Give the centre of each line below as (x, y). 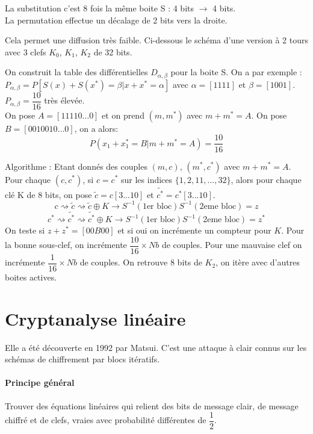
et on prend (123, 115)
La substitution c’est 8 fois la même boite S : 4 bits (99, 8)
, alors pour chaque (266, 179)
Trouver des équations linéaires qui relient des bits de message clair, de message (152, 405)
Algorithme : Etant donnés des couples (76, 166)
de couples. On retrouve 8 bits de (141, 262)
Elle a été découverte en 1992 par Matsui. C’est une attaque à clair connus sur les (156, 347)
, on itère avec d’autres (258, 262)
